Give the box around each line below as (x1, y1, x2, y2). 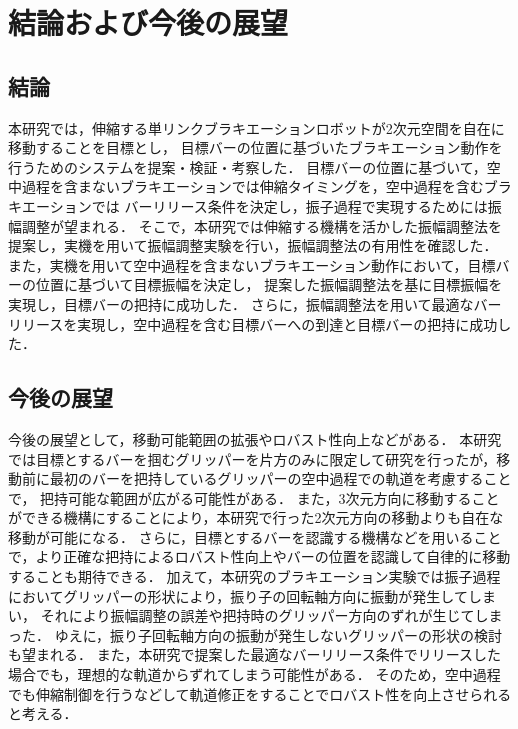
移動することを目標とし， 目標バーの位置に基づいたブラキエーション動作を (8, 137, 503, 158)
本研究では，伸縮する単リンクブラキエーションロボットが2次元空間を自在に (8, 117, 505, 138)
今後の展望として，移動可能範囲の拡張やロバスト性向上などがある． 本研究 (8, 428, 502, 449)
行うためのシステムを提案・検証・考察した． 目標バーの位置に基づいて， (8, 156, 487, 177)
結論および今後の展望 (8, 2, 289, 43)
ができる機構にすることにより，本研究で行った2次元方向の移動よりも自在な (8, 507, 504, 528)
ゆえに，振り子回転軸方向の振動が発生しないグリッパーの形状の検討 (54, 624, 502, 645)
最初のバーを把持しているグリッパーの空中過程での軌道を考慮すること (49, 468, 512, 489)
